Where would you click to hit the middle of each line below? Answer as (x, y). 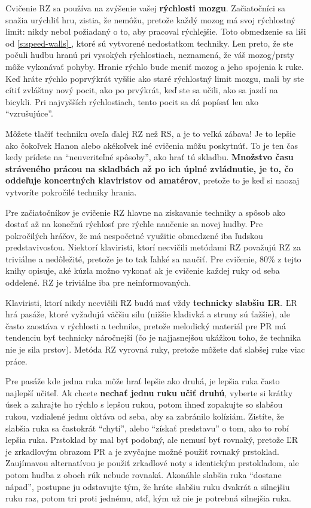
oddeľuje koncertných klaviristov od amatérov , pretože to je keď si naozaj (153, 180)
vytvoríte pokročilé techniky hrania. (71, 192)
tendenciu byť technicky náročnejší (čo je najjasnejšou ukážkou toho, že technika (153, 337)
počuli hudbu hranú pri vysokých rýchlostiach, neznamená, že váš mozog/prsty (150, 55)
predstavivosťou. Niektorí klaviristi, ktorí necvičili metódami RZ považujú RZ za (153, 247)
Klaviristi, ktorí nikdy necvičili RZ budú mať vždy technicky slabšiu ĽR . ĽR (151, 302)
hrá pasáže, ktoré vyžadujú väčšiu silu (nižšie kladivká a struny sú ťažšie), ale (148, 314)
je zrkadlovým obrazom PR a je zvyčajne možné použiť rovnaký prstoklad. (142, 451)
